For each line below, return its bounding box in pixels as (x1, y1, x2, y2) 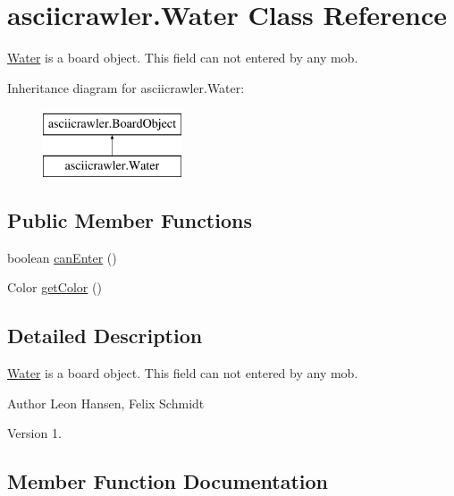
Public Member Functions (7, 206, 252, 233)
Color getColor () (7, 278, 102, 297)
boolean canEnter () (7, 248, 117, 266)
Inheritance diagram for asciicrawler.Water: (7, 78, 245, 97)
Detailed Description (7, 322, 203, 349)
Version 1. (7, 424, 62, 442)
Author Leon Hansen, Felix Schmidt (7, 393, 205, 412)
